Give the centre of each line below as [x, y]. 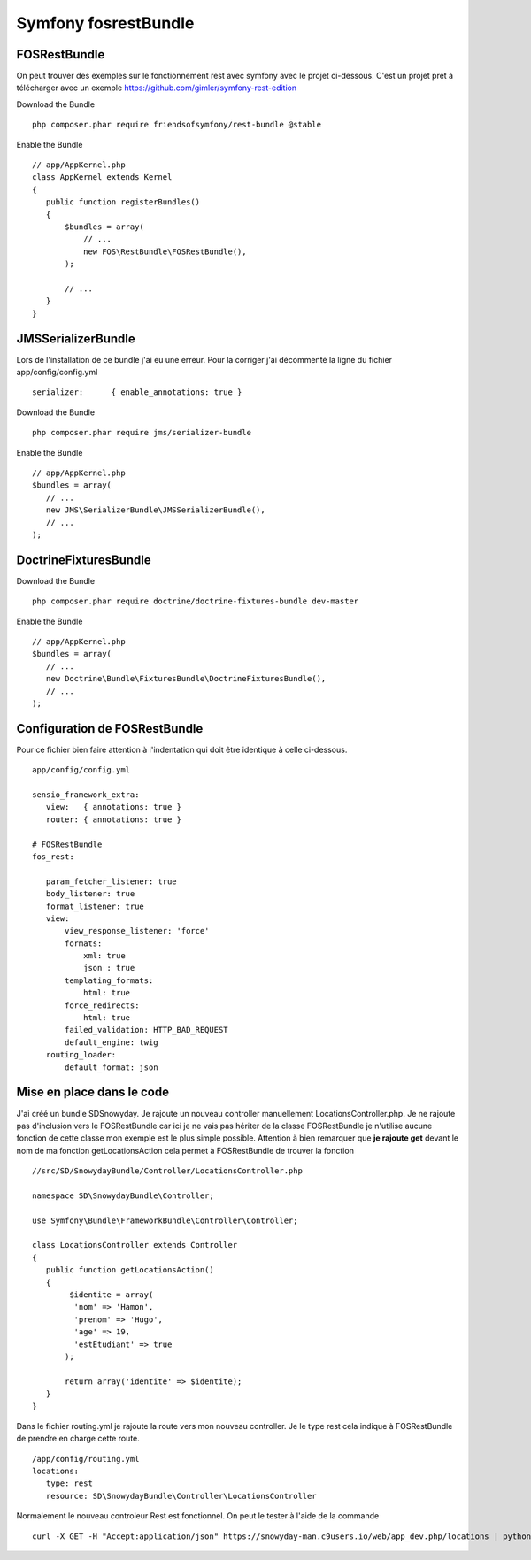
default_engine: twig [112, 1042]
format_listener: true [95, 906]
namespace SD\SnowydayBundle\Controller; [123, 1195]
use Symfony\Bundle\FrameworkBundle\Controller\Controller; [165, 1220]
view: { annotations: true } [113, 807]
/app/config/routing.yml [86, 1459]
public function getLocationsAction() [130, 1270]
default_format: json [112, 1067]
